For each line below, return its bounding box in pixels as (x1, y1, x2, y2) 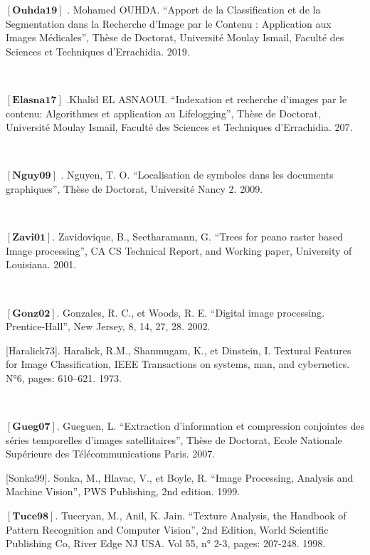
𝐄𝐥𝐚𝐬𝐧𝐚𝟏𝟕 (12, 95, 57, 105)
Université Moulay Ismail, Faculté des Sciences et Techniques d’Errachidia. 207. (6, 120, 353, 134)
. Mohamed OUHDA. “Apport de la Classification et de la (67, 2, 321, 16)
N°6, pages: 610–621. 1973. (6, 370, 122, 385)
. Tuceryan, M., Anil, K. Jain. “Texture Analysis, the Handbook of (55, 508, 347, 523)
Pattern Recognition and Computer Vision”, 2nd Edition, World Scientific (6, 522, 329, 536)
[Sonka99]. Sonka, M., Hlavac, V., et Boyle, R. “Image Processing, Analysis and (6, 470, 354, 485)
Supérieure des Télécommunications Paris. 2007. (6, 446, 216, 461)
